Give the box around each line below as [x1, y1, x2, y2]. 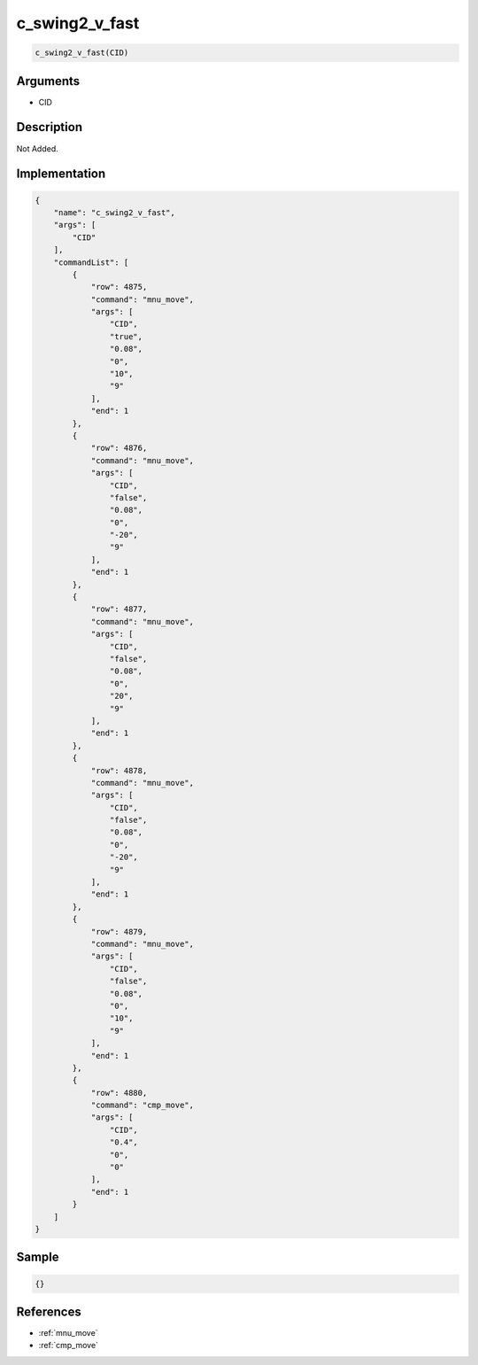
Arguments [16, 74, 81, 89]
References [16, 1304, 81, 1319]
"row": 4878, [90, 765, 148, 775]
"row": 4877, [90, 604, 148, 615]
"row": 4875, [90, 282, 148, 292]
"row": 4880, [90, 1088, 148, 1097]
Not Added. [16, 143, 59, 154]
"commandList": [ [53, 257, 129, 268]
